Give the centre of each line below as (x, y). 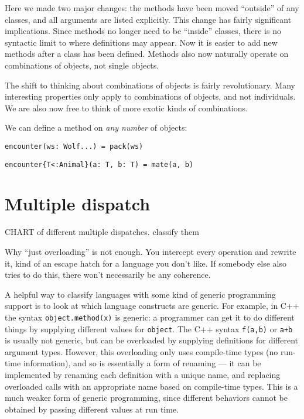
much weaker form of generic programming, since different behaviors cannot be (146, 398)
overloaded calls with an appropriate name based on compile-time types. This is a (151, 386)
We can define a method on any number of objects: (96, 127)
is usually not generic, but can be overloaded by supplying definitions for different (152, 340)
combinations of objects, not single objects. (82, 65)
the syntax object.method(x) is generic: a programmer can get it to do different (150, 317)
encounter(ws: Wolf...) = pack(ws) (74, 146)
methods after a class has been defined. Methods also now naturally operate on (147, 54)
